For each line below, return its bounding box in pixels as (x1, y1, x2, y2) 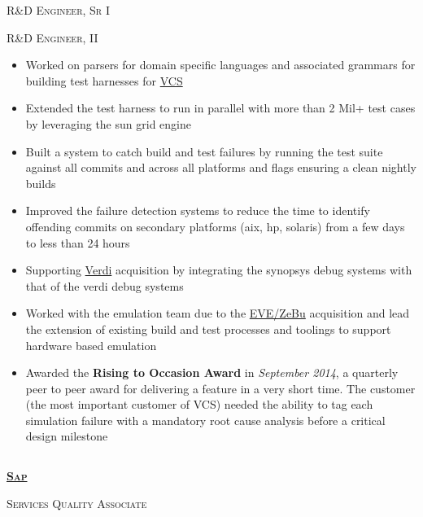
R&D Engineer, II (7, 28, 98, 46)
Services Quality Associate (7, 495, 147, 512)
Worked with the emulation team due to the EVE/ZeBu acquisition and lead (25, 305, 410, 322)
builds (25, 174, 56, 191)
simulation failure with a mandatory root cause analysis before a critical (25, 411, 386, 428)
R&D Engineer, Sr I (7, 2, 110, 18)
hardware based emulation (25, 336, 157, 353)
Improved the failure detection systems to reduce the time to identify (25, 202, 370, 219)
